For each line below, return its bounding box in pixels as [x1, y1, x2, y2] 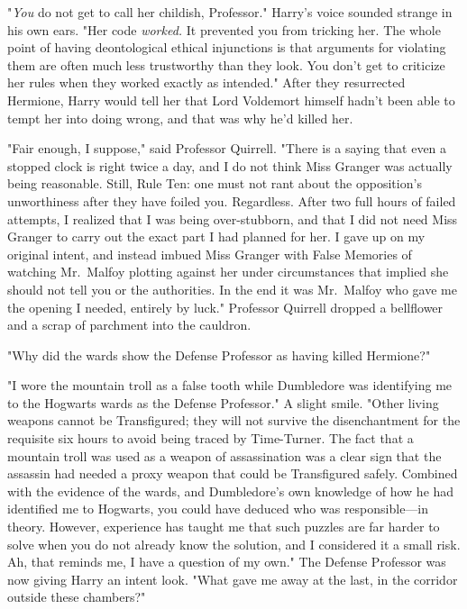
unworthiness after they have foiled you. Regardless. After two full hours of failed [7, 191, 456, 210]
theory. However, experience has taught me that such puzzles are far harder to [7, 517, 440, 536]
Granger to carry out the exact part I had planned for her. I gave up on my [7, 227, 426, 246]
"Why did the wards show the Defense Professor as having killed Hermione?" [7, 345, 431, 364]
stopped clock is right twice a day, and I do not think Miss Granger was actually [7, 156, 453, 175]
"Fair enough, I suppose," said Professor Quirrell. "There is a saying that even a [7, 139, 447, 158]
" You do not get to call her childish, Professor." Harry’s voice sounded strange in [7, 3, 453, 21]
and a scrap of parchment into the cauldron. [7, 315, 252, 334]
